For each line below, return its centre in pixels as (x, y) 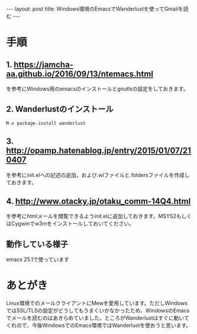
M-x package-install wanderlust (46, 123)
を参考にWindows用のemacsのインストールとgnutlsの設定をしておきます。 (97, 89)
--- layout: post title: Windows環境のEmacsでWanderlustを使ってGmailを (95, 9)
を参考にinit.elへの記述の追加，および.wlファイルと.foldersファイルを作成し (98, 175)
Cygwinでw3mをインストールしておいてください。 (72, 224)
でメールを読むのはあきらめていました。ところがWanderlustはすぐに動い (95, 318)
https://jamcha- (44, 64)
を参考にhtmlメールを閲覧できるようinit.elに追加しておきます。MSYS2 (91, 216)
